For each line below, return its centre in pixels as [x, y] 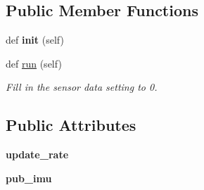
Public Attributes [71, 125]
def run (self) [34, 63]
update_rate [37, 154]
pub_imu [29, 178]
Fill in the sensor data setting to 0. [82, 87]
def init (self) [35, 40]
